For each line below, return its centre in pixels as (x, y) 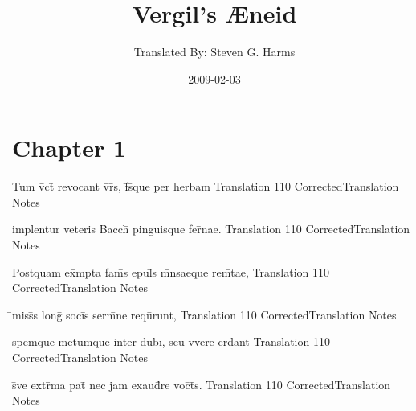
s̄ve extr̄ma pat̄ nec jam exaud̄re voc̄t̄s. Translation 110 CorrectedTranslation (202, 384)
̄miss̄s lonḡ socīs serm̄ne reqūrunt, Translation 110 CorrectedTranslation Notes (204, 314)
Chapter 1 (69, 148)
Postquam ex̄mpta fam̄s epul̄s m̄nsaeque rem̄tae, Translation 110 (171, 271)
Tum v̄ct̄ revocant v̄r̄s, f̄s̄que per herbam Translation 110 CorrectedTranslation (206, 186)
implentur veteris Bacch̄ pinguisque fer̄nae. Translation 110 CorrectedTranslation (211, 229)
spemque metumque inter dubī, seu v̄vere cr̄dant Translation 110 (171, 341)
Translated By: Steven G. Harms (214, 52)
